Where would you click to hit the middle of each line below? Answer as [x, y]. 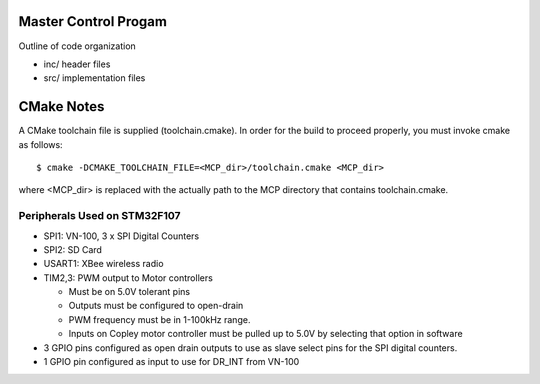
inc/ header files [77, 64]
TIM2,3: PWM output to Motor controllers [128, 277]
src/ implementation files [94, 78]
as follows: [41, 144]
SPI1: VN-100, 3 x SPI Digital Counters [121, 236]
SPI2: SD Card [72, 249]
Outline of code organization [77, 46]
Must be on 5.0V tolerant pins [129, 292]
